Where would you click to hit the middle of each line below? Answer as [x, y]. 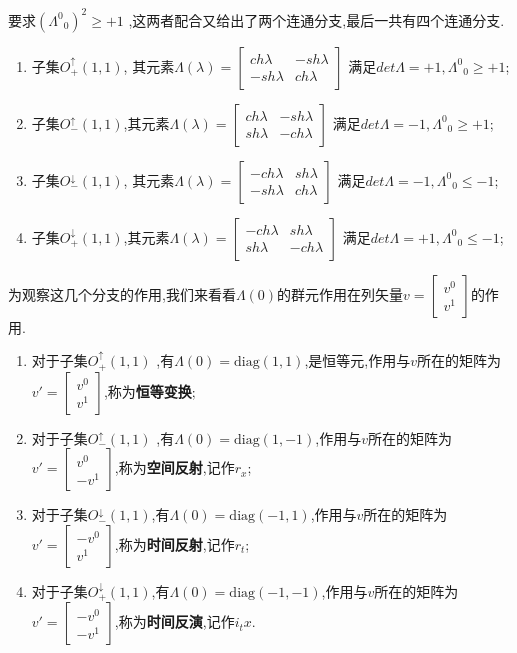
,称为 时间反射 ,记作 [174, 543]
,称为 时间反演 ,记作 [174, 621]
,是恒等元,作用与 [357, 360]
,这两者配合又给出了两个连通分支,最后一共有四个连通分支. [316, 19]
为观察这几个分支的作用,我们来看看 [122, 293]
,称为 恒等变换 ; [149, 390]
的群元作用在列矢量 [340, 293]
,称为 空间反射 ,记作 [174, 467]
